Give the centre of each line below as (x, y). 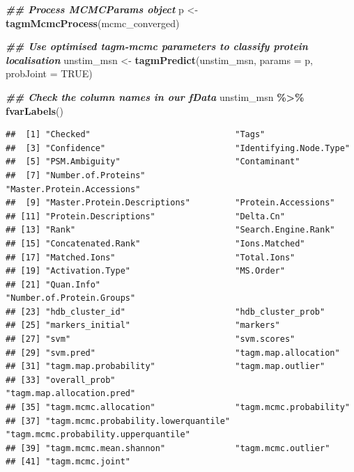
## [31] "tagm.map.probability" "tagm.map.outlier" (166, 367)
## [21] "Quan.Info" (53, 284)
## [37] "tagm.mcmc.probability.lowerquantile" (118, 421)
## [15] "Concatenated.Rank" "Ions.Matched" (155, 243)
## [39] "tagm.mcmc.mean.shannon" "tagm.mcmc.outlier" (168, 448)
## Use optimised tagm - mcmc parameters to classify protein (157, 46)
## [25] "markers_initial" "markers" (143, 325)
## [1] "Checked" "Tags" (136, 135)
